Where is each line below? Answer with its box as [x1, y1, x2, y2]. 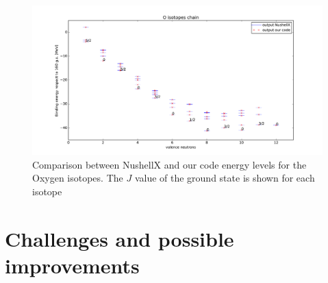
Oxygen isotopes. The [32, 171, 123, 185]
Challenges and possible [5, 224, 234, 252]
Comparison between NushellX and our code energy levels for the [32, 157, 307, 171]
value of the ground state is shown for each [134, 171, 315, 185]
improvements [5, 251, 140, 279]
